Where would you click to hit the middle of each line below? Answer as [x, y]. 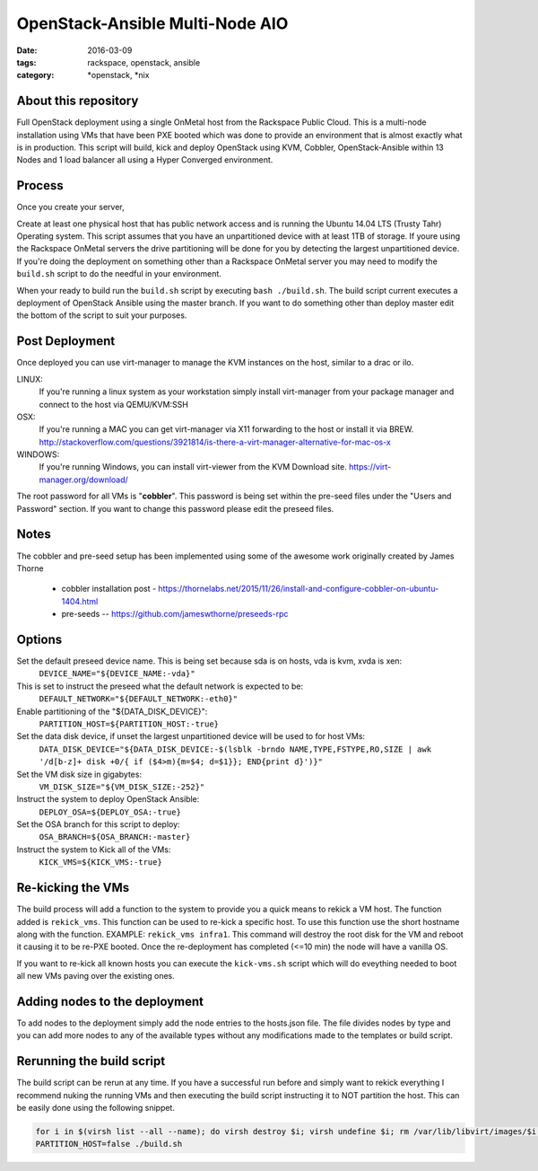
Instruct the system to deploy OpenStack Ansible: [108, 799]
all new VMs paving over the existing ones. [95, 976]
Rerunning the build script [91, 1061]
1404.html [80, 601]
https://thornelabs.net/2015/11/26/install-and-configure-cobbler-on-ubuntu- [299, 589]
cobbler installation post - [109, 589]
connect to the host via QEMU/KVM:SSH [113, 404]
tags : [26, 62]
